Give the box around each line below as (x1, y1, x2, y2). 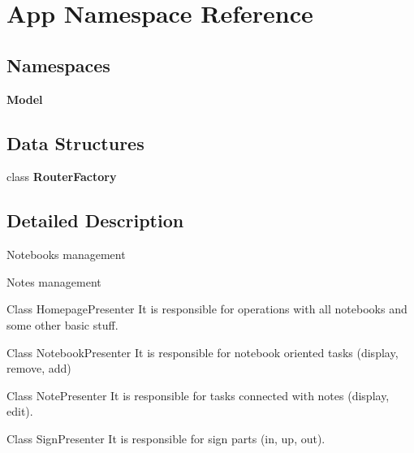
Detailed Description (6, 208, 184, 233)
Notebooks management (6, 246, 126, 263)
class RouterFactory (6, 168, 117, 185)
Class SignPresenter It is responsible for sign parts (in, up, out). (6, 429, 326, 447)
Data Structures (6, 130, 144, 155)
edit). (6, 403, 33, 420)
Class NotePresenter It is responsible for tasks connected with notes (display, (6, 386, 390, 403)
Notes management (6, 273, 101, 290)
